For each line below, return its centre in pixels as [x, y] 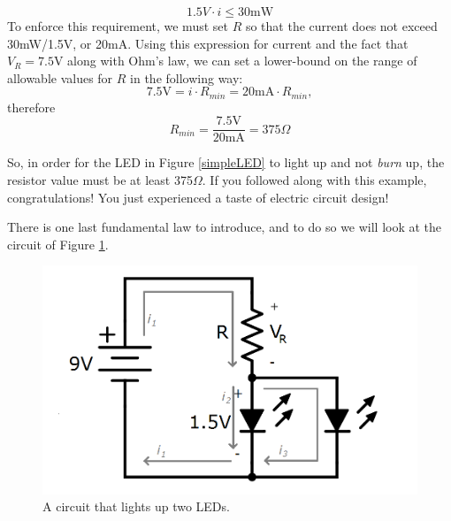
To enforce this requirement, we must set [118, 26]
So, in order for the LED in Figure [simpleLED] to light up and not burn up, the [226, 162]
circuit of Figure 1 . [58, 244]
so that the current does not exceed [341, 26]
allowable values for [60, 77]
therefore [31, 107]
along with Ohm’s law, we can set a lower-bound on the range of [242, 61]
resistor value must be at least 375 [100, 180]
